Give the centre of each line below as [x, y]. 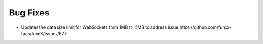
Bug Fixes [29, 13]
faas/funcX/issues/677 [44, 33]
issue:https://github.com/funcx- [200, 27]
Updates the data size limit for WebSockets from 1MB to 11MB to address [94, 27]
